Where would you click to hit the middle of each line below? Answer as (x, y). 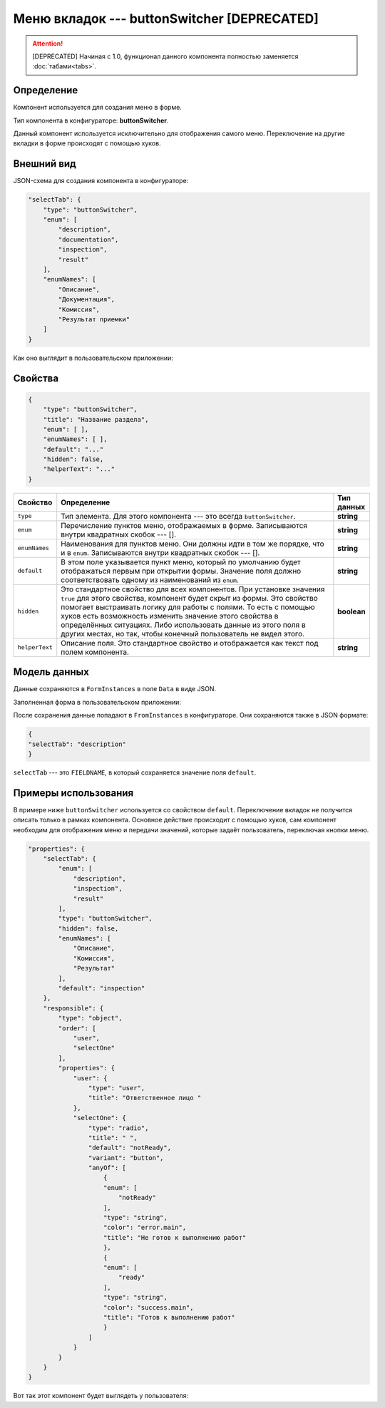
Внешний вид (45, 164)
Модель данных (51, 672)
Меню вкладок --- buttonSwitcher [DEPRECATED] (166, 19)
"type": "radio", (118, 1128)
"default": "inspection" (102, 988)
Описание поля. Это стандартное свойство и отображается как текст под (190, 643)
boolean (352, 611)
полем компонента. (95, 652)
